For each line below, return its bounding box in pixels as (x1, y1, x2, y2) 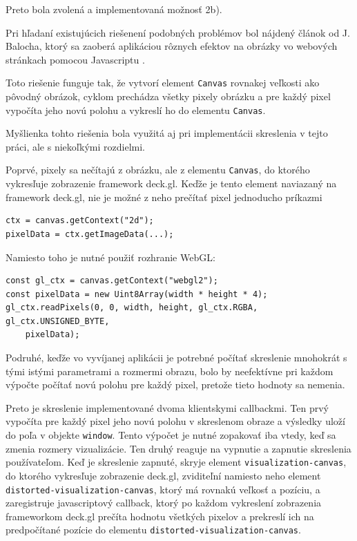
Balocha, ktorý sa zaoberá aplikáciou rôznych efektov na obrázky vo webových (6, 39, 338, 53)
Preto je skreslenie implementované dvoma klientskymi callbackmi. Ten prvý (6, 400, 329, 415)
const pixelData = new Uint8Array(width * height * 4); (6, 289, 268, 299)
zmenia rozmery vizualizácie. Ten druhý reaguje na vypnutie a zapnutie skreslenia (6, 441, 351, 455)
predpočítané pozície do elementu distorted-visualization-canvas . (6, 522, 301, 537)
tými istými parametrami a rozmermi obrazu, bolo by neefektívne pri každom (6, 363, 334, 378)
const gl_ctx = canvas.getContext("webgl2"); (6, 276, 218, 286)
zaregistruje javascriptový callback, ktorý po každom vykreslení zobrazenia (6, 495, 322, 510)
